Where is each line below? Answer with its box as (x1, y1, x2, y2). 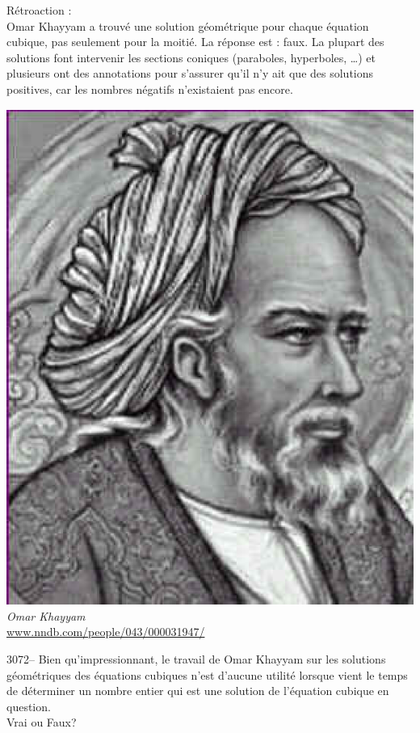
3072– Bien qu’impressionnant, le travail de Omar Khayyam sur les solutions (6, 650, 386, 667)
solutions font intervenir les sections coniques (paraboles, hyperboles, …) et (6, 48, 376, 65)
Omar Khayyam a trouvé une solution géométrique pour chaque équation (6, 17, 369, 34)
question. (6, 697, 51, 714)
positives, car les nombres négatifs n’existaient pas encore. (6, 80, 293, 97)
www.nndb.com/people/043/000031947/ (6, 623, 205, 640)
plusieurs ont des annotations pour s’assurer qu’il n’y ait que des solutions (6, 65, 374, 82)
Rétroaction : (6, 2, 72, 18)
